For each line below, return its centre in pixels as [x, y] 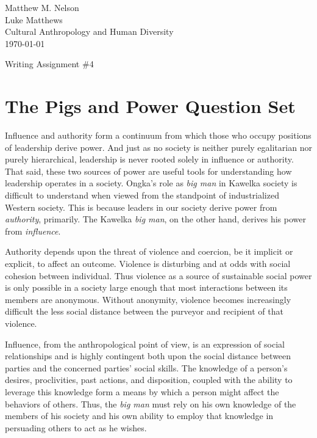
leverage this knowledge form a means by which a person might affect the [142, 391]
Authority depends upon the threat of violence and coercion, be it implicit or [149, 251]
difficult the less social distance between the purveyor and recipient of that [144, 311]
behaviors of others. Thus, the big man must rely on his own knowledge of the [151, 403]
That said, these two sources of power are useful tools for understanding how [148, 171]
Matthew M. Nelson [42, 7]
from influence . [33, 231]
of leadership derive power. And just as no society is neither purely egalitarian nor [158, 147]
